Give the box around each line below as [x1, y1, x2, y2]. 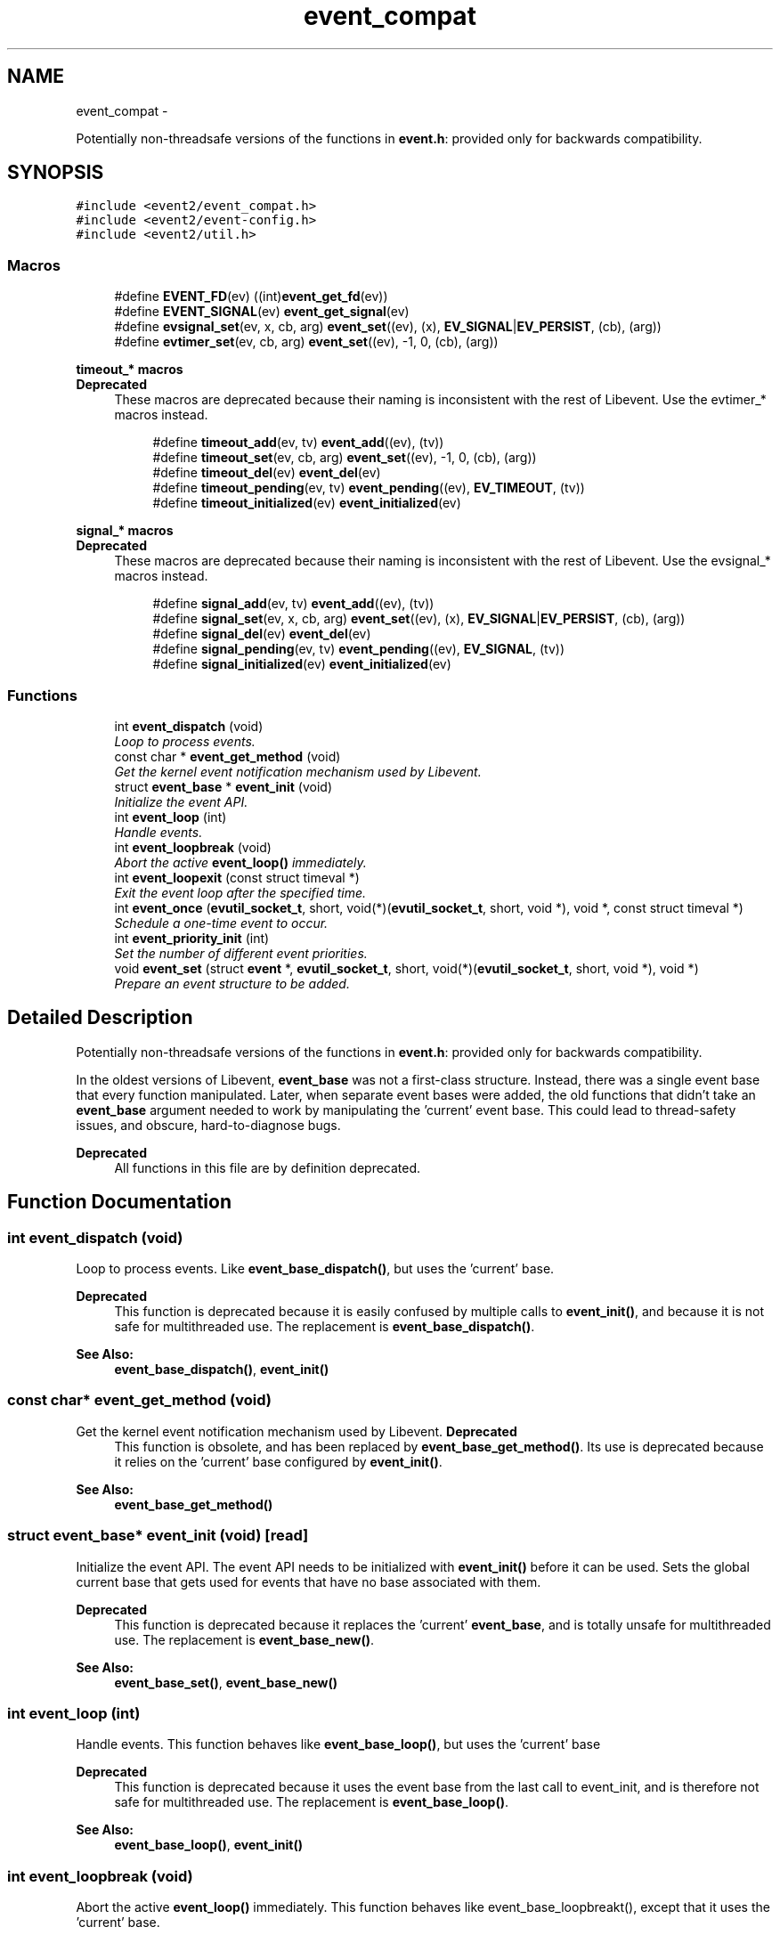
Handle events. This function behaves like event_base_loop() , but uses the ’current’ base [76, 1736, 601, 1752]
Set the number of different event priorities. [114, 945, 368, 961]
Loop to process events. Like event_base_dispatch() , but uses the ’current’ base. [76, 1261, 555, 1276]
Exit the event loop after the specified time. [114, 884, 367, 900]
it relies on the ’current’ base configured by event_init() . [114, 1453, 443, 1469]
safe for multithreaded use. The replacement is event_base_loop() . [114, 1794, 508, 1810]
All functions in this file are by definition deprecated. [114, 1159, 421, 1175]
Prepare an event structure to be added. [114, 975, 350, 991]
